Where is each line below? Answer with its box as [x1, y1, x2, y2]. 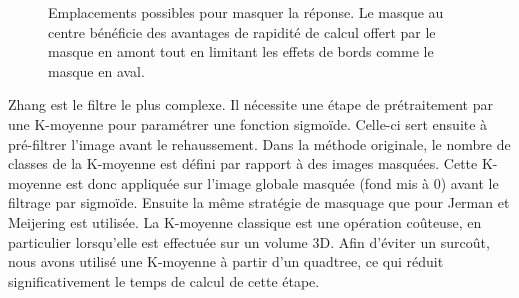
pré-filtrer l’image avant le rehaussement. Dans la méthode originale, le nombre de [8, 133, 511, 154]
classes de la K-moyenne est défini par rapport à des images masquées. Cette [8, 153, 478, 174]
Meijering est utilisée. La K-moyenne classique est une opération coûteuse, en [8, 211, 482, 232]
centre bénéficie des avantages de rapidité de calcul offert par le [48, 21, 436, 42]
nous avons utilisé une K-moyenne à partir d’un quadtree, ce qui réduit [8, 251, 444, 272]
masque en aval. [48, 60, 145, 81]
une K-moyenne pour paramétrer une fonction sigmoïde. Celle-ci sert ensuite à [8, 113, 488, 134]
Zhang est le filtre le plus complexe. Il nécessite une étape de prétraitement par [8, 94, 493, 115]
